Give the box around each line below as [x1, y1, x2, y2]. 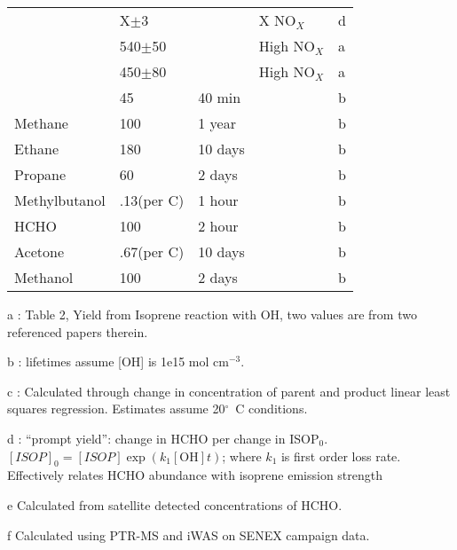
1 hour [198, 190, 239, 210]
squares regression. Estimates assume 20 [7, 399, 225, 418]
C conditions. [235, 399, 308, 418]
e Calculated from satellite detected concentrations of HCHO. [7, 495, 343, 514]
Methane [14, 113, 68, 133]
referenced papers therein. [7, 322, 148, 341]
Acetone [14, 241, 64, 262]
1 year [198, 113, 236, 133]
